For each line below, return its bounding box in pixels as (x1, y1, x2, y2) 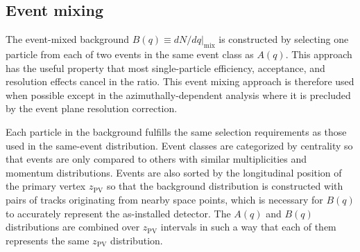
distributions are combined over (6, 219, 140, 234)
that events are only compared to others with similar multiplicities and (6, 152, 307, 166)
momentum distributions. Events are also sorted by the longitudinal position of (6, 165, 342, 179)
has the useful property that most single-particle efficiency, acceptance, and (6, 60, 325, 75)
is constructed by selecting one (218, 32, 349, 46)
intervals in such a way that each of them (160, 219, 336, 234)
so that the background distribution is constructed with (106, 179, 343, 193)
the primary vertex (6, 179, 86, 193)
